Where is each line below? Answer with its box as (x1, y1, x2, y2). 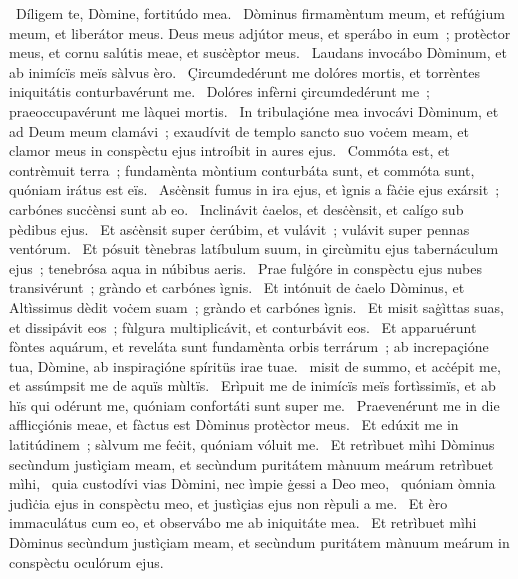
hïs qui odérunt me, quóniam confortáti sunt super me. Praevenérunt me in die (9, 394, 500, 415)
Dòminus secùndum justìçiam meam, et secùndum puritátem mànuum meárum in (9, 532, 510, 553)
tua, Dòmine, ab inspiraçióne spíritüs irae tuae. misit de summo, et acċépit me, (9, 355, 501, 376)
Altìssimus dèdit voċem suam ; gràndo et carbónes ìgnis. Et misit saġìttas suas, (9, 296, 504, 317)
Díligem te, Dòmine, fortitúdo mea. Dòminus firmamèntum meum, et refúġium (15, 3, 505, 23)
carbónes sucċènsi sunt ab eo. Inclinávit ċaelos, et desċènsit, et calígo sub (9, 198, 464, 219)
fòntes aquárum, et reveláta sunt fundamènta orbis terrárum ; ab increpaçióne (9, 336, 489, 357)
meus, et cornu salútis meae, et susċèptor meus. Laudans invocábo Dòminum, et (9, 42, 507, 63)
